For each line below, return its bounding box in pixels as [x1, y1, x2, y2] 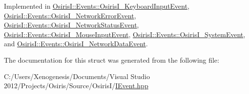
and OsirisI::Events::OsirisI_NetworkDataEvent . [4, 39, 148, 49]
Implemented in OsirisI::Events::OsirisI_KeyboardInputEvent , [4, 1, 190, 11]
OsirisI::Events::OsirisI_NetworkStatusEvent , [4, 20, 139, 30]
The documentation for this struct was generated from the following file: [4, 54, 219, 65]
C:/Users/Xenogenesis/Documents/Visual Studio [4, 71, 150, 81]
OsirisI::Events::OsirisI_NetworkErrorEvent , [4, 10, 136, 20]
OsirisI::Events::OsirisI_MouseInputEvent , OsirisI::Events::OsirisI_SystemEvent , [4, 29, 246, 39]
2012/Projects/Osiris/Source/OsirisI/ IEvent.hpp [4, 81, 148, 91]
